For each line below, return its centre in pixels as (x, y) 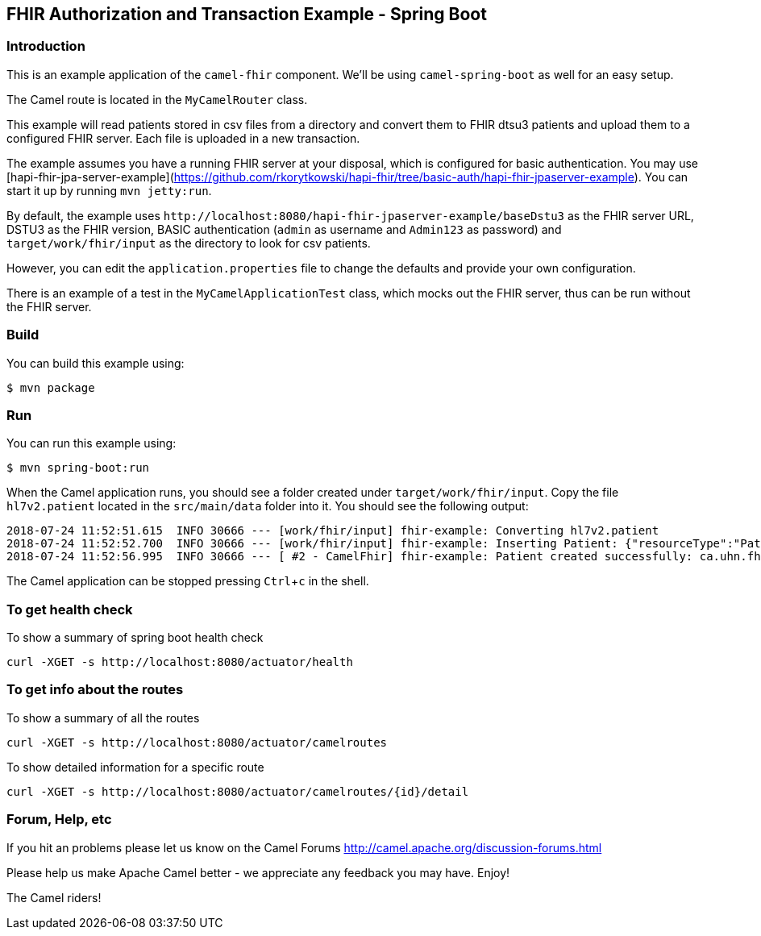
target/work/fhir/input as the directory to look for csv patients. (189, 243)
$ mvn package (51, 387)
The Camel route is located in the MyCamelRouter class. (157, 99)
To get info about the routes (95, 690)
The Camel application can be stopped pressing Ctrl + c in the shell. (188, 581)
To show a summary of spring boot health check (135, 638)
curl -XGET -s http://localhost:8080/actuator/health (180, 662)
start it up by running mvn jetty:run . (109, 190)
